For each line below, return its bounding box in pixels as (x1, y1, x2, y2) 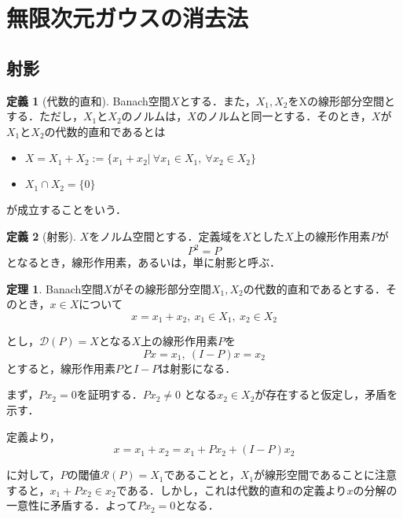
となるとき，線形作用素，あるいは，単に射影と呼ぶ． (6, 254, 280, 271)
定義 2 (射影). (6, 227, 76, 244)
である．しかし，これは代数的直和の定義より (115, 481, 347, 498)
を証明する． (76, 386, 143, 403)
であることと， (163, 466, 240, 483)
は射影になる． (159, 359, 236, 376)
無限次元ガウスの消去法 (6, 2, 249, 34)
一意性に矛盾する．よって (6, 497, 137, 513)
